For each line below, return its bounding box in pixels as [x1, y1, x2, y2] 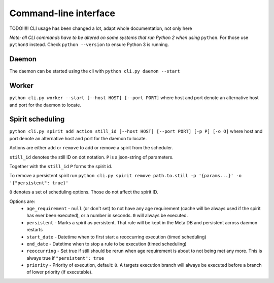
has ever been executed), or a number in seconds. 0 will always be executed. [26, 213, 188, 219]
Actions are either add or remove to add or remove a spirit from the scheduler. [9, 145, 174, 151]
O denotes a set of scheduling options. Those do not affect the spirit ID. [9, 189, 158, 195]
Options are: [9, 198, 36, 205]
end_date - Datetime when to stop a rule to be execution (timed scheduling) [26, 240, 187, 247]
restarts [26, 227, 43, 233]
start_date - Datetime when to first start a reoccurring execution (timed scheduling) [26, 233, 207, 240]
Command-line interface [9, 8, 115, 19]
